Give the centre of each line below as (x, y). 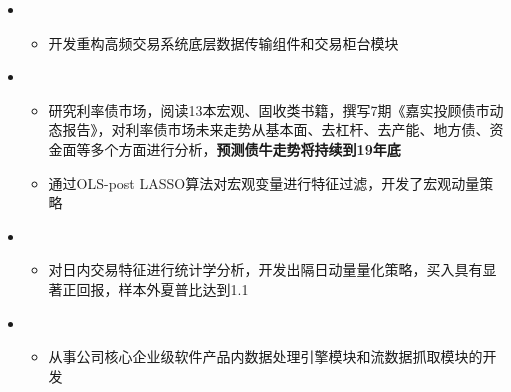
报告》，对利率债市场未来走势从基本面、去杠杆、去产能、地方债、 (276, 129)
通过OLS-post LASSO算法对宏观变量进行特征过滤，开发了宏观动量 (264, 182)
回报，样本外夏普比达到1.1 (162, 288)
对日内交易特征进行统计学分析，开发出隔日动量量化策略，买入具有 (265, 269)
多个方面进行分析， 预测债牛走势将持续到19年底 (245, 148)
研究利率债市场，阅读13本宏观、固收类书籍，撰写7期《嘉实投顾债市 (269, 109)
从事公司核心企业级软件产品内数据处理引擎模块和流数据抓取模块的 (265, 356)
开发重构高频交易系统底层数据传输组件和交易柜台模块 (223, 42)
